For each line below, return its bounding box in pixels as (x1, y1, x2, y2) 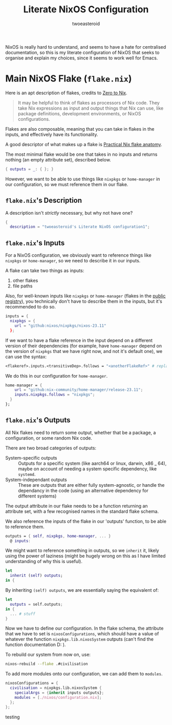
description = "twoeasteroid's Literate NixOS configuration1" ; (10, 224, 150, 230)
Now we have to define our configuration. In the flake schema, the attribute (5, 625, 164, 631)
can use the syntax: (5, 354, 47, 360)
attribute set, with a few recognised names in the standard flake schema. (5, 508, 159, 514)
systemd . (18, 471, 36, 477)
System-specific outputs (5, 454, 57, 461)
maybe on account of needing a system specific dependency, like (18, 465, 157, 472)
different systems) (18, 493, 57, 499)
